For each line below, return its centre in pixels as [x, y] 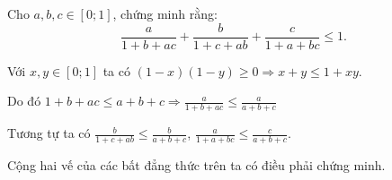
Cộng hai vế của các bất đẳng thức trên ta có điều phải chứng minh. [196, 164]
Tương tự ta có [49, 133]
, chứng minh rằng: [165, 13]
